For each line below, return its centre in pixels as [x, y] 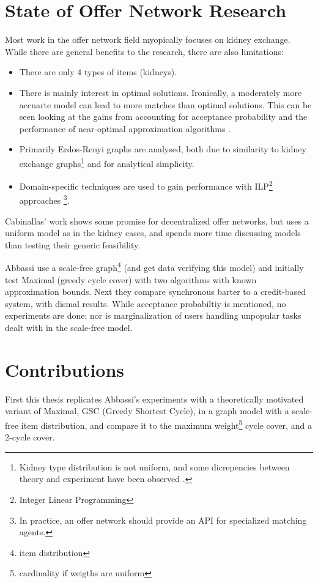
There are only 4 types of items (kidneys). [98, 72]
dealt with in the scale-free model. [69, 328]
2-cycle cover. [30, 437]
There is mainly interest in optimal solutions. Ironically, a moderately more [161, 92]
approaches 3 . [44, 199]
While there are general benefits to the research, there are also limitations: [144, 51]
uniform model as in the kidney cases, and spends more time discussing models [153, 233]
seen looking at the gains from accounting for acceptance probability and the [163, 117]
